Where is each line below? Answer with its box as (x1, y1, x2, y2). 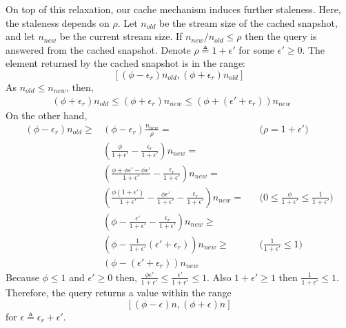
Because (6, 269, 39, 284)
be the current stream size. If (59, 29, 183, 43)
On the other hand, (6, 107, 88, 122)
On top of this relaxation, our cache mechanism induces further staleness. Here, (6, 2, 341, 16)
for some (238, 42, 275, 57)
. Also (206, 269, 232, 284)
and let (6, 29, 35, 43)
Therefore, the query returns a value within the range (6, 285, 232, 300)
